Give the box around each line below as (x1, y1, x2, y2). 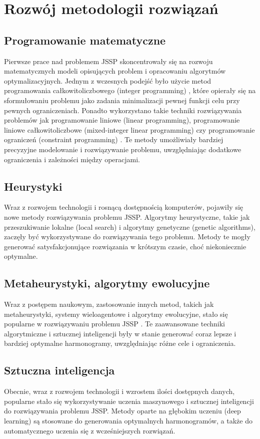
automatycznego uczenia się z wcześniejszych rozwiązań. (4, 425, 175, 435)
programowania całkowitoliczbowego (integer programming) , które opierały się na (4, 85, 256, 96)
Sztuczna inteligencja (4, 362, 115, 378)
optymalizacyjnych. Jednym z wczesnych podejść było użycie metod (4, 75, 211, 86)
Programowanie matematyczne (4, 32, 166, 48)
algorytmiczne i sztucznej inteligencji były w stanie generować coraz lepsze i (4, 328, 236, 338)
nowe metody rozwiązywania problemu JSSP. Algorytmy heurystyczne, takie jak (4, 211, 250, 222)
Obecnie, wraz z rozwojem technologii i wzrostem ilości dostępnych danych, (4, 386, 235, 396)
